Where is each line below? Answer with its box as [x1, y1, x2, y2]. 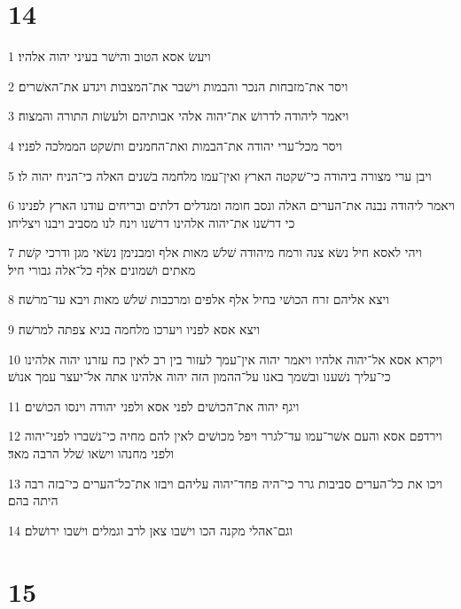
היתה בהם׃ [8, 491, 59, 510]
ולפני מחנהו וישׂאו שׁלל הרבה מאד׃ [8, 444, 175, 463]
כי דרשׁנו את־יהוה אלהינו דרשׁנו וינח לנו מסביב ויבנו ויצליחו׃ [8, 213, 295, 231]
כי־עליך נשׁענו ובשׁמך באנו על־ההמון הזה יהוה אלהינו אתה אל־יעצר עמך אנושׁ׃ [8, 367, 391, 386]
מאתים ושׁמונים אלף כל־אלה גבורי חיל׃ [8, 260, 196, 278]
